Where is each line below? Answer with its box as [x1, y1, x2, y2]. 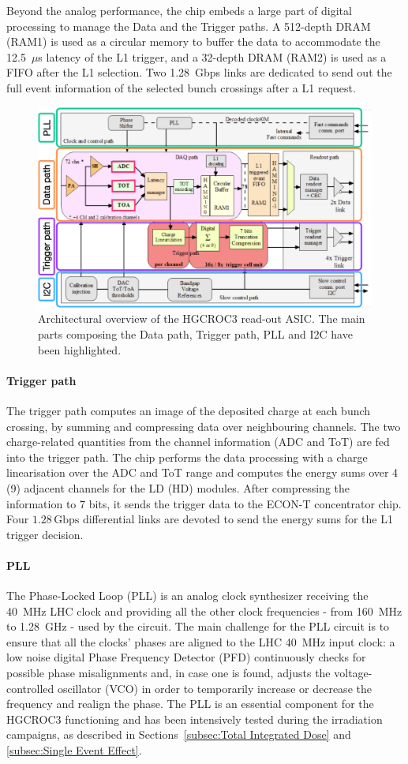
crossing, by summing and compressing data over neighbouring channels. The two [6, 418, 401, 434]
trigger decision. [6, 526, 84, 542]
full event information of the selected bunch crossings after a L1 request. [6, 79, 356, 95]
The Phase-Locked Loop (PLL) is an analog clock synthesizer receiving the [6, 587, 369, 604]
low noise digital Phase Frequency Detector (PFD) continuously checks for [6, 649, 366, 665]
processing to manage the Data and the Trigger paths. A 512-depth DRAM [6, 17, 371, 34]
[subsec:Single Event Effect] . [6, 742, 142, 758]
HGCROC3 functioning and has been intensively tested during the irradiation [6, 710, 383, 727]
